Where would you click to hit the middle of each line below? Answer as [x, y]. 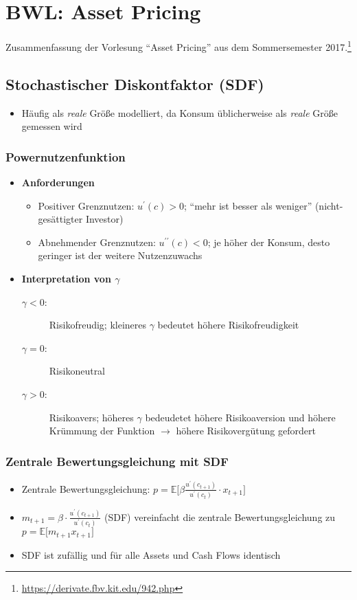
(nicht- [329, 205]
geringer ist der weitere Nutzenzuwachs [120, 255]
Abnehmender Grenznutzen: [97, 242]
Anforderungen [58, 182]
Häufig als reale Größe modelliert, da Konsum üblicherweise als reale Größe [180, 112]
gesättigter [60, 219]
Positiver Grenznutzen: [86, 205]
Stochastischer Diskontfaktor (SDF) [135, 84]
